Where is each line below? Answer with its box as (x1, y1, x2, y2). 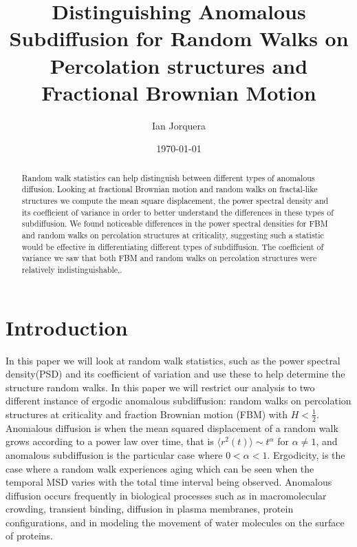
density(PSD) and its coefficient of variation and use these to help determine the (6, 367, 345, 381)
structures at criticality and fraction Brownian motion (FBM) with (6, 406, 288, 421)
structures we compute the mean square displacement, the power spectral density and (21, 194, 329, 206)
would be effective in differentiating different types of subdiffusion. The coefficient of (21, 240, 324, 252)
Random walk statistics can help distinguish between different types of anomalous (21, 172, 315, 183)
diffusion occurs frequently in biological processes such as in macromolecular (6, 488, 327, 502)
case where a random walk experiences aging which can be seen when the (6, 461, 314, 475)
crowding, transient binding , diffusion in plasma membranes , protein (6, 502, 294, 516)
